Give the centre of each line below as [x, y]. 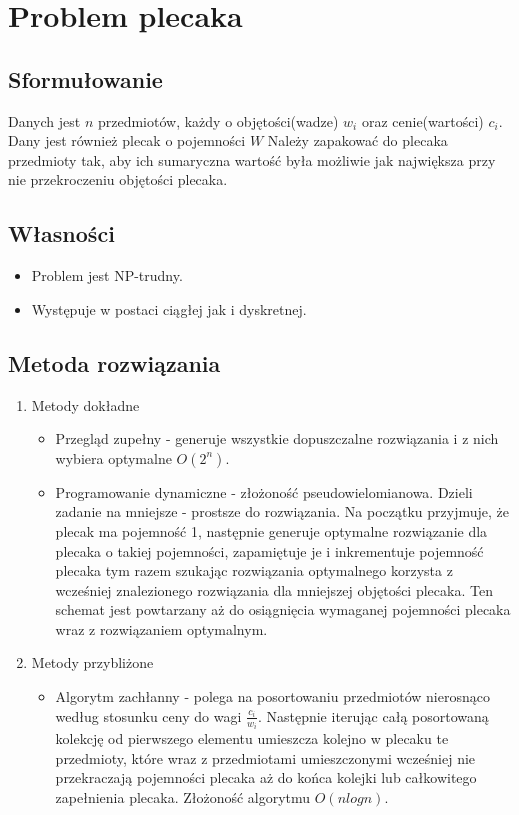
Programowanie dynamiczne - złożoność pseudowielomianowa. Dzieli [264, 491]
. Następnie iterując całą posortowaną [373, 715]
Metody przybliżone [92, 662]
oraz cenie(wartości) [422, 120]
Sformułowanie [85, 78]
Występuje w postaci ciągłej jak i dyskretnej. [169, 308]
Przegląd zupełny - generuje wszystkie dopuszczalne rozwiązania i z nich [277, 438]
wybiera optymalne [113, 457]
